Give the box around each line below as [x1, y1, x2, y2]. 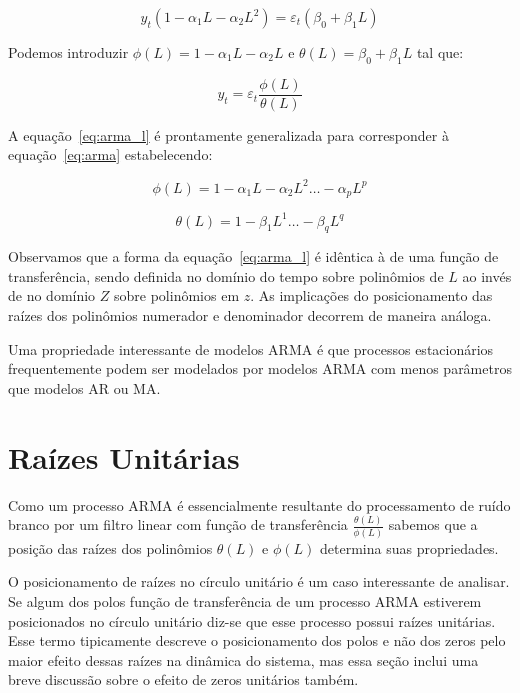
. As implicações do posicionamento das [250, 285, 493, 306]
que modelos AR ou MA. [8, 377, 161, 398]
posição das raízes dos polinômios [8, 537, 213, 558]
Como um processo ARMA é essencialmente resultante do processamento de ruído [8, 494, 511, 515]
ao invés [462, 265, 512, 286]
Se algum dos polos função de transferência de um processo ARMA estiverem [8, 590, 482, 611]
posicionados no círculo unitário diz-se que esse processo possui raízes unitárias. [8, 610, 496, 631]
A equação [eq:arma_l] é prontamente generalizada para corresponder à [8, 124, 449, 145]
